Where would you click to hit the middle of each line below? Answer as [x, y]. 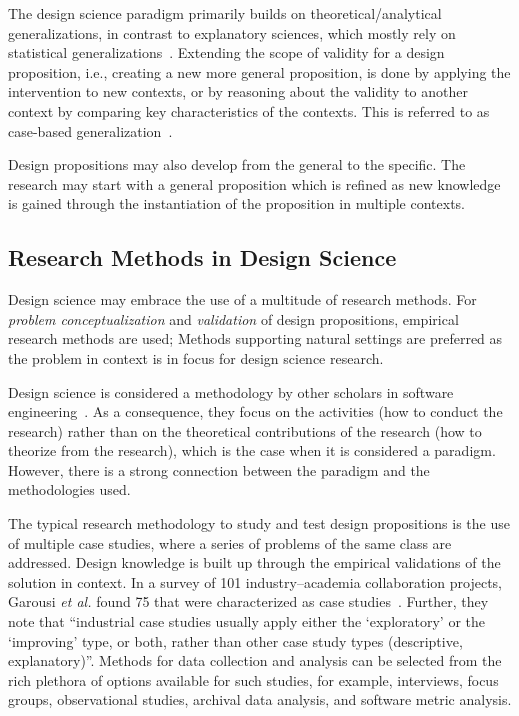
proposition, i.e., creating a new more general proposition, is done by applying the [259, 71]
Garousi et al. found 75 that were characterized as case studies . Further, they [248, 601]
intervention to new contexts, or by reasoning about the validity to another [238, 91]
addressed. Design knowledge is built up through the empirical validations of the [254, 562]
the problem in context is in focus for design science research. [196, 357]
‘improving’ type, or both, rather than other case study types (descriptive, [235, 640]
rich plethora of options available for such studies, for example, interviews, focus [253, 679]
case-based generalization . [90, 130]
